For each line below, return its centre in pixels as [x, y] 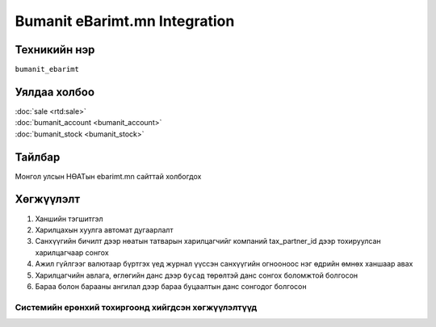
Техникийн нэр [55, 50]
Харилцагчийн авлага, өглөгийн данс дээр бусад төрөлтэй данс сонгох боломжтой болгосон [197, 275]
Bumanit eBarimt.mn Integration [125, 21]
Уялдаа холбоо [55, 92]
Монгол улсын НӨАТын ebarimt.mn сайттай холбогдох [108, 176]
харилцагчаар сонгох [72, 252]
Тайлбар [38, 157]
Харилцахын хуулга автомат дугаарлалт [104, 229]
